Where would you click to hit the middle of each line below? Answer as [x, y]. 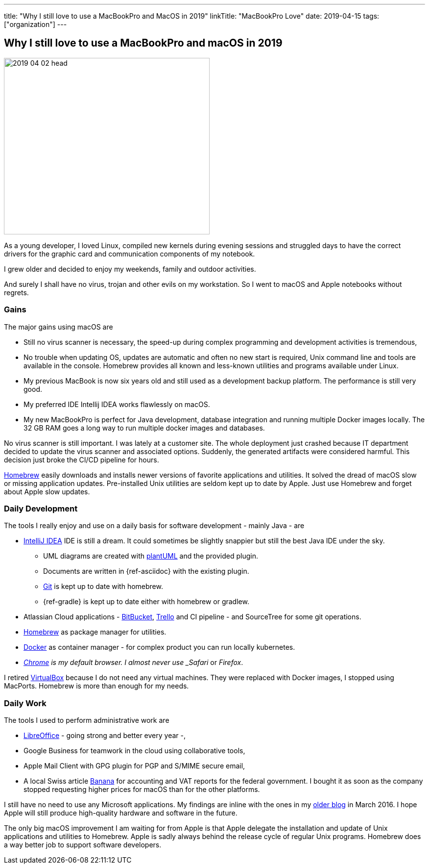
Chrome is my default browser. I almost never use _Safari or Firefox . [133, 663]
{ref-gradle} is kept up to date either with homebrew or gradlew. [146, 602]
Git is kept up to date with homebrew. [103, 587]
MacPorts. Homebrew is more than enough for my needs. [96, 686]
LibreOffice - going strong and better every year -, [105, 736]
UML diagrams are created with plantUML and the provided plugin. [151, 556]
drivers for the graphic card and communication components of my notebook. [130, 254]
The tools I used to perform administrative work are [87, 720]
